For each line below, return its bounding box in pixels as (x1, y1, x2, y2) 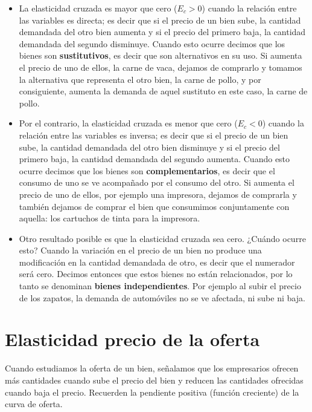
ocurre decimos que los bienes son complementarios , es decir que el (19, 164, 275, 177)
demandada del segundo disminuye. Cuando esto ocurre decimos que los (19, 37, 285, 50)
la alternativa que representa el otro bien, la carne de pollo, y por (19, 73, 261, 85)
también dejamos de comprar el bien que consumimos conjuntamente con (19, 200, 290, 212)
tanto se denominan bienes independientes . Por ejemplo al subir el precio (19, 280, 301, 292)
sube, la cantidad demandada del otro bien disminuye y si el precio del (19, 140, 280, 153)
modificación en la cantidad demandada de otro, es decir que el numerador (19, 255, 295, 268)
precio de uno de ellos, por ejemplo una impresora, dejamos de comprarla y (19, 188, 297, 200)
